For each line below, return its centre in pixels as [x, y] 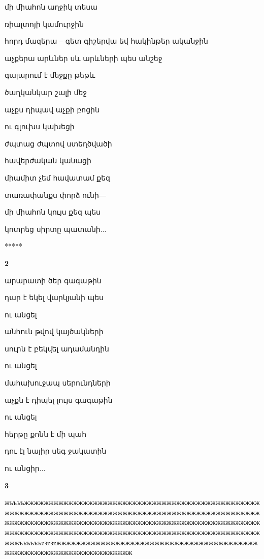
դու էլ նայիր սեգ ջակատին [56, 451]
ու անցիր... [25, 468]
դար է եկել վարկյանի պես [54, 297]
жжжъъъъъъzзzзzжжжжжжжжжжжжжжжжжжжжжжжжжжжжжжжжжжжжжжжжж [131, 542]
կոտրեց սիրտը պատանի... [56, 229]
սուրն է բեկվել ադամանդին [57, 348]
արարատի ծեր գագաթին [53, 280]
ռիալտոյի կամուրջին [44, 24]
